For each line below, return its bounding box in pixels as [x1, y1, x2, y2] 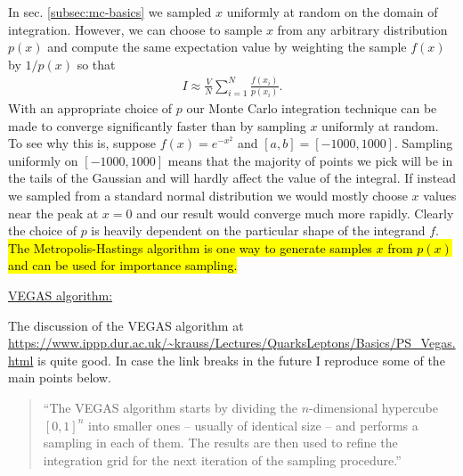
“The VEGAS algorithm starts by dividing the [43, 398, 298, 416]
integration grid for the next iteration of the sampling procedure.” [43, 450, 402, 469]
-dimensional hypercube [309, 398, 438, 416]
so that [77, 54, 116, 73]
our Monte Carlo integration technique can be [186, 99, 437, 118]
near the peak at [8, 203, 99, 222]
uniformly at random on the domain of [226, 3, 438, 21]
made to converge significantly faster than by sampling [8, 116, 306, 135]
